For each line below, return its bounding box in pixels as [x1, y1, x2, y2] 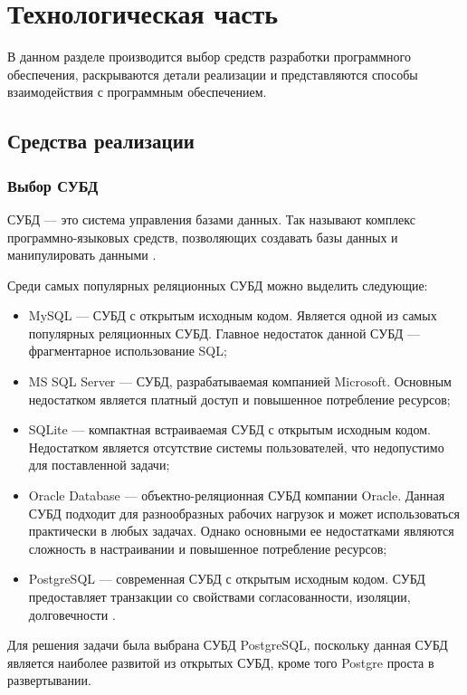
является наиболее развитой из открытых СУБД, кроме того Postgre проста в [7, 652, 434, 671]
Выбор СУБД [7, 174, 99, 196]
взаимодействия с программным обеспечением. [7, 82, 267, 101]
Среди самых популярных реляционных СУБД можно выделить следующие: [7, 275, 428, 294]
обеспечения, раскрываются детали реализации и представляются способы [7, 64, 418, 83]
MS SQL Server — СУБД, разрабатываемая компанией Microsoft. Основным [28, 372, 452, 391]
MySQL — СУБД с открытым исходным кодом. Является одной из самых [28, 306, 437, 325]
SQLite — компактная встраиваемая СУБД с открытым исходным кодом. [28, 420, 431, 439]
